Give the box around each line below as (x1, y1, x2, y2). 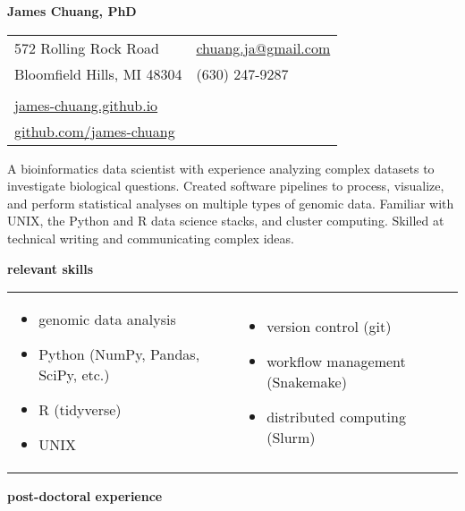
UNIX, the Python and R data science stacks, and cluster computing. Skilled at (7, 211, 444, 230)
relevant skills (7, 259, 94, 277)
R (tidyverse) (38, 399, 122, 421)
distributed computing (266, 406, 406, 428)
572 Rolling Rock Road (14, 37, 160, 58)
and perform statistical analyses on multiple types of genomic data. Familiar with (7, 193, 454, 212)
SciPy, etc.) (38, 364, 110, 386)
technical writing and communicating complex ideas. (7, 228, 294, 247)
